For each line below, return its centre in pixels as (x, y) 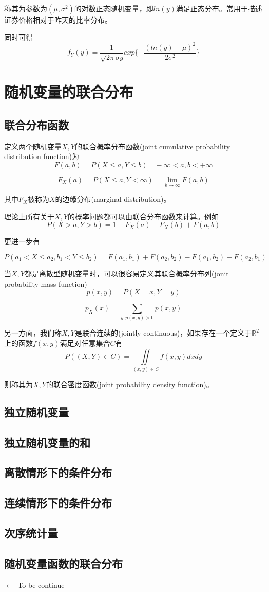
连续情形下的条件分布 (58, 503)
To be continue (41, 585)
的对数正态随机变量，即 (114, 8)
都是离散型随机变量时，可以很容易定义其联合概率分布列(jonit (127, 273)
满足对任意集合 (85, 343)
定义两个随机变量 (33, 146)
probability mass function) (46, 283)
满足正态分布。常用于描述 (219, 8)
